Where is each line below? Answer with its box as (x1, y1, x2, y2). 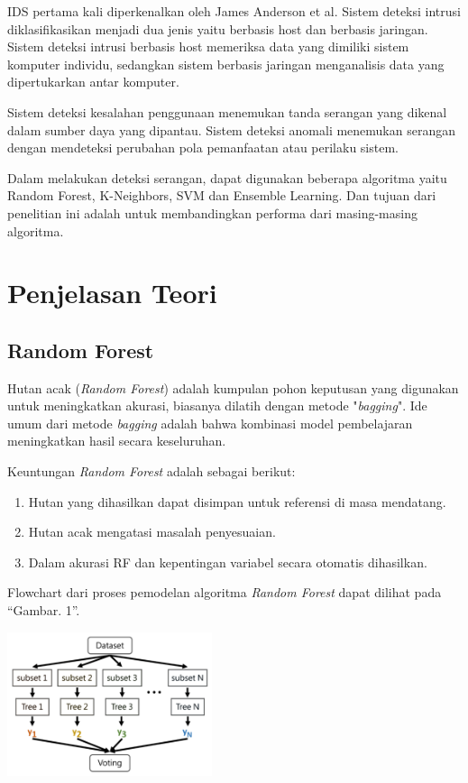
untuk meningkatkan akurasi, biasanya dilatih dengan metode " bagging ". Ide (7, 396, 427, 415)
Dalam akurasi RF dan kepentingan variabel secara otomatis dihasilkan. (28, 552, 427, 571)
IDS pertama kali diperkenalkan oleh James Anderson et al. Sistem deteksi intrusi (7, 2, 461, 20)
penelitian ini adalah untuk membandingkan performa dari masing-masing (7, 203, 418, 222)
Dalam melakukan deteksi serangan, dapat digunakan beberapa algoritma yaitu (7, 168, 447, 187)
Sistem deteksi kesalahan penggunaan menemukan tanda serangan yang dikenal (7, 102, 447, 121)
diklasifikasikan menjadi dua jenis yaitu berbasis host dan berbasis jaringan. (7, 19, 428, 38)
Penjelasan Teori (7, 274, 217, 311)
